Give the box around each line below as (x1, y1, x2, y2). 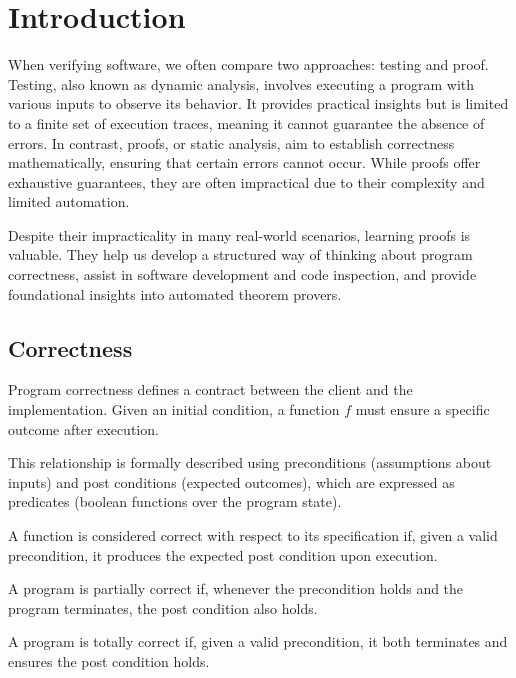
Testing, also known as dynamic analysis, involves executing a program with (8, 73, 475, 94)
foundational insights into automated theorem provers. (8, 283, 342, 304)
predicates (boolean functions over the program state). (8, 491, 342, 512)
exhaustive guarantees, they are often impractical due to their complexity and (8, 171, 485, 192)
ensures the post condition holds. (8, 650, 210, 671)
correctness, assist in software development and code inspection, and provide (8, 264, 477, 285)
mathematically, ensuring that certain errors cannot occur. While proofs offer (8, 152, 481, 173)
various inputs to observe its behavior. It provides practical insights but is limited (8, 93, 509, 114)
